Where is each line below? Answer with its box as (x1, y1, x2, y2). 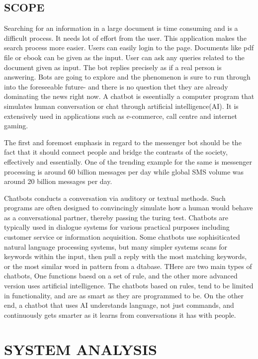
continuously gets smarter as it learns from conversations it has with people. (4, 309, 236, 320)
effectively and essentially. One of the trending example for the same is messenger (4, 156, 253, 167)
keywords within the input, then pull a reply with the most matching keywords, (4, 251, 247, 262)
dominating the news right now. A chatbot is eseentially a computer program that (4, 91, 255, 101)
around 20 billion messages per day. (4, 176, 112, 186)
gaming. (4, 120, 28, 131)
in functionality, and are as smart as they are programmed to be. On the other (4, 290, 244, 300)
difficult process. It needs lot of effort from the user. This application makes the (4, 32, 247, 43)
